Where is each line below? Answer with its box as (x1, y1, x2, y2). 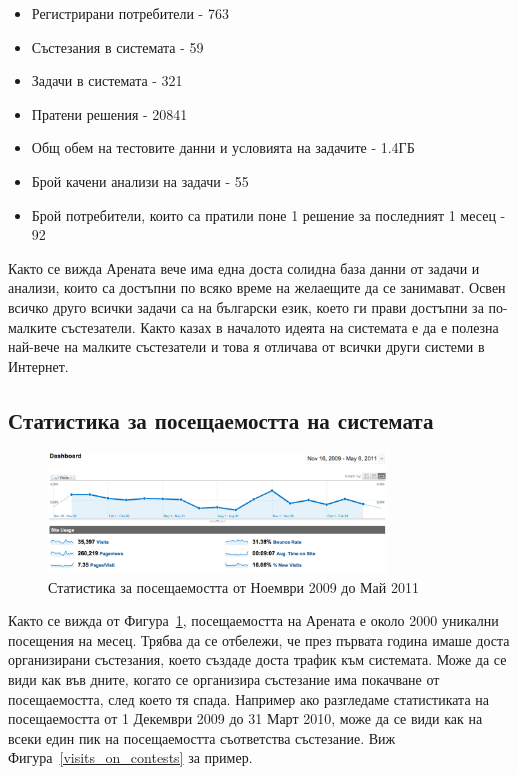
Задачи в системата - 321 (31, 70, 183, 91)
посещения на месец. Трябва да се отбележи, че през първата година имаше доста (8, 629, 510, 650)
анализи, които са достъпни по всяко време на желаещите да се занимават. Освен (8, 277, 506, 298)
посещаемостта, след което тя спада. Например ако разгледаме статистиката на (8, 688, 489, 709)
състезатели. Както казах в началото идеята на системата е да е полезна (61, 316, 499, 337)
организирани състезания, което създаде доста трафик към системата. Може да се (8, 649, 507, 670)
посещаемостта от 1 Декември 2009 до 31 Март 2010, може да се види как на (8, 708, 483, 729)
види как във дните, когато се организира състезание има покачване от (8, 669, 440, 690)
